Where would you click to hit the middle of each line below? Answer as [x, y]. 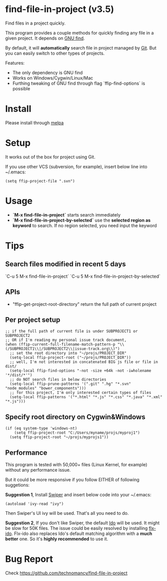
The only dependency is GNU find [47, 72]
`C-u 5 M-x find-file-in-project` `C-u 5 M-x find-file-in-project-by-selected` [83, 276]
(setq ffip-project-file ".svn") [40, 181]
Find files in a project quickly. [36, 23]
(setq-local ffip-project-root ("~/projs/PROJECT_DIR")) [70, 358]
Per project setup [33, 320]
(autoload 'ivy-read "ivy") [35, 504]
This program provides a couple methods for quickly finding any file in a [79, 33]
